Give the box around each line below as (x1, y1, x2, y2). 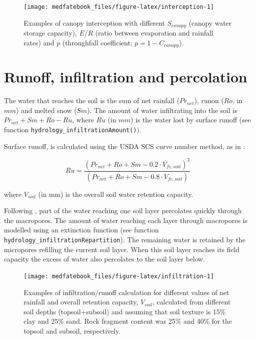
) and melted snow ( (16, 105, 77, 115)
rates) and (24, 37, 55, 47)
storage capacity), (24, 28, 77, 38)
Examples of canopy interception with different (24, 17, 165, 28)
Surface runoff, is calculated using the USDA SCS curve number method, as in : (4, 141, 245, 151)
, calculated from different (153, 297, 231, 307)
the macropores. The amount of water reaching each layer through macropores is (4, 215, 248, 225)
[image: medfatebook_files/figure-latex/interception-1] (24, 3, 214, 10)
